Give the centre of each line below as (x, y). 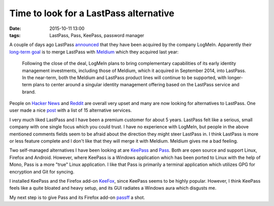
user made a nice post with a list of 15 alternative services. (71, 110)
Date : (15, 28)
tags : (15, 35)
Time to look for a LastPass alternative (92, 13)
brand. (29, 92)
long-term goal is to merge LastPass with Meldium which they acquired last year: (94, 52)
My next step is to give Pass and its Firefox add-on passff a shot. (77, 197)
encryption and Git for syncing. (42, 171)
